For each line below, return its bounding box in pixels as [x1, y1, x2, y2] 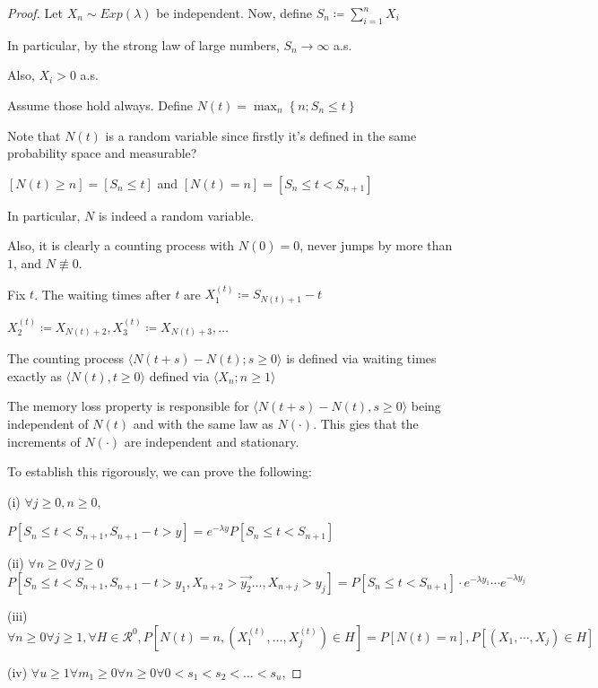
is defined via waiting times [286, 349, 437, 368]
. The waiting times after [34, 284, 171, 303]
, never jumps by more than [299, 236, 453, 255]
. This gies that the [313, 414, 419, 432]
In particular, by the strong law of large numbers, [7, 35, 280, 54]
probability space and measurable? [7, 144, 197, 162]
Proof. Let [7, 4, 63, 22]
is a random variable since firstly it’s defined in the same [105, 126, 417, 144]
